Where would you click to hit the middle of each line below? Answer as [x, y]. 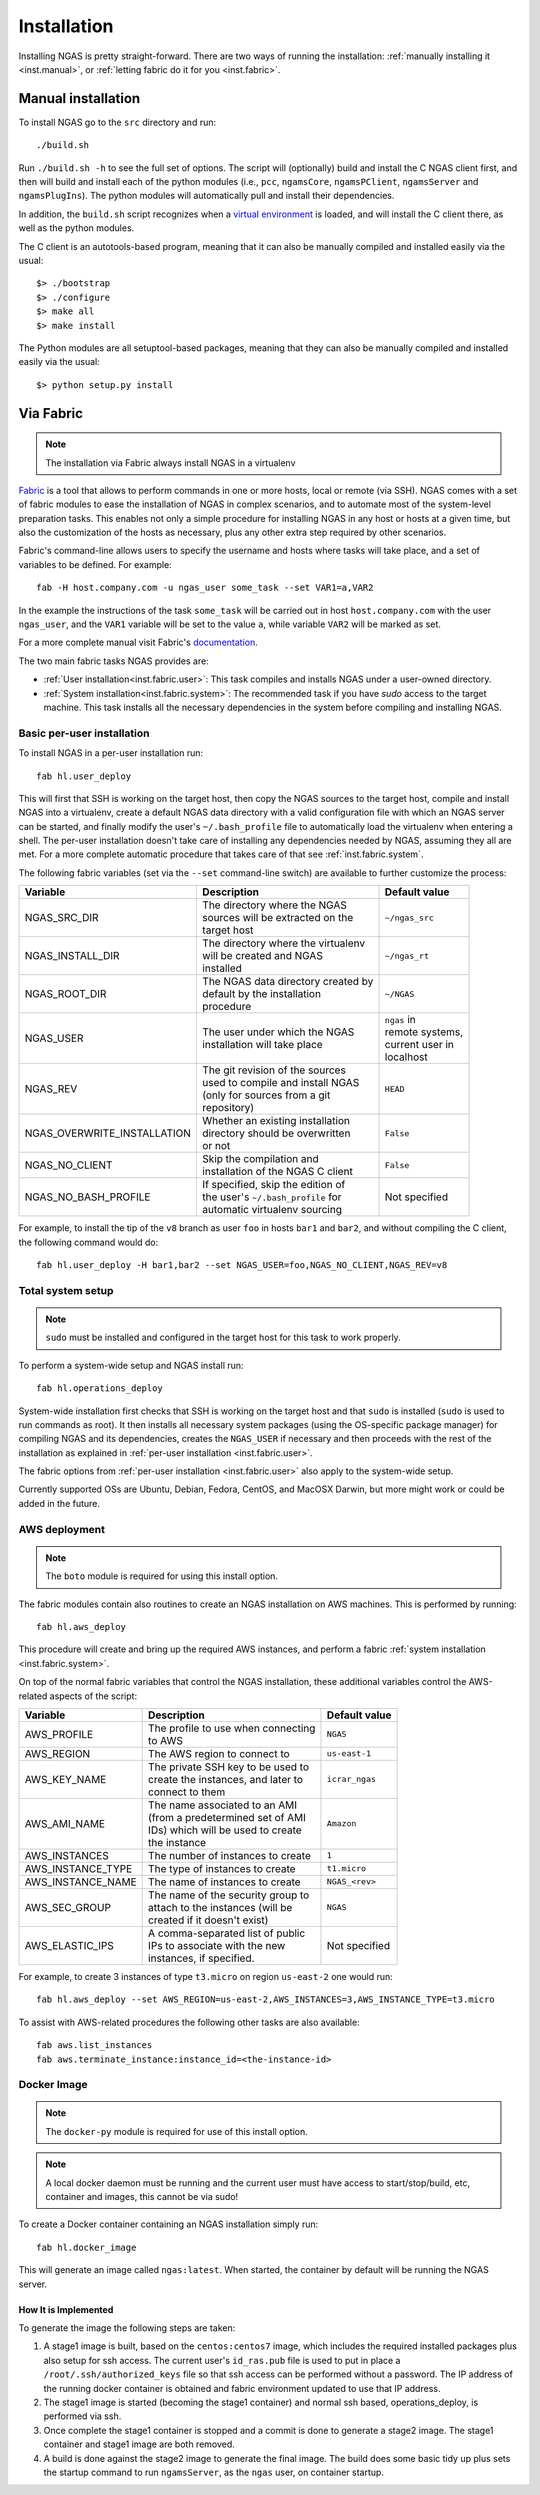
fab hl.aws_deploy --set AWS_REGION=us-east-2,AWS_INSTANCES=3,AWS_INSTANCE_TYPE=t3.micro [265, 1999]
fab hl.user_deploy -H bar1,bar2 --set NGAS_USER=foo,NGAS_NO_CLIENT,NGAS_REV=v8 [242, 1265]
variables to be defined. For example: [95, 564]
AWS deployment [61, 1529]
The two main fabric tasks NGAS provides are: [113, 661]
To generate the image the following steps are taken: [127, 2327]
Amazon [341, 1823]
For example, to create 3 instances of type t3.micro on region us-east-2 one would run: [206, 1976]
